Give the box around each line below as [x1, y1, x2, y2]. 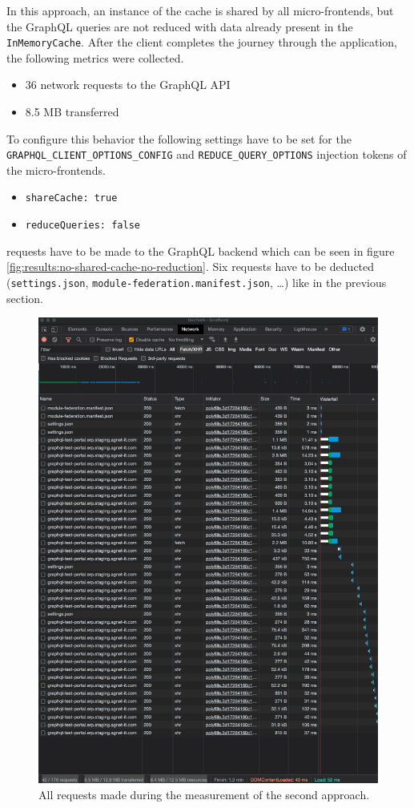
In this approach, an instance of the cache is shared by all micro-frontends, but [6, 2, 394, 18]
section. [6, 289, 43, 306]
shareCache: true [25, 192, 118, 204]
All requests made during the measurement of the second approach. [38, 786, 370, 803]
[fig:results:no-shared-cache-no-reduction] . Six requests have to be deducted [6, 258, 375, 275]
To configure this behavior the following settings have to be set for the [6, 130, 352, 147]
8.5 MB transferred [25, 103, 119, 120]
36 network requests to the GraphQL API [25, 76, 231, 93]
